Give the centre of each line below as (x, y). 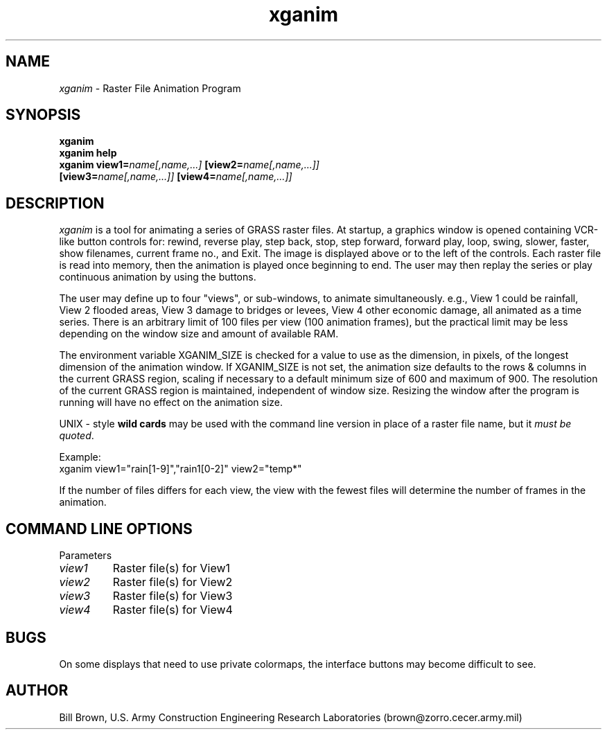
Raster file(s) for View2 (173, 582)
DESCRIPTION (55, 203)
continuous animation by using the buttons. (158, 277)
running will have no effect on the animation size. (171, 402)
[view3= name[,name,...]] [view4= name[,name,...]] (176, 177)
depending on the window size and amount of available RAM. (199, 334)
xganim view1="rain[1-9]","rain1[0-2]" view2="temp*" (181, 469)
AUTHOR (37, 691)
